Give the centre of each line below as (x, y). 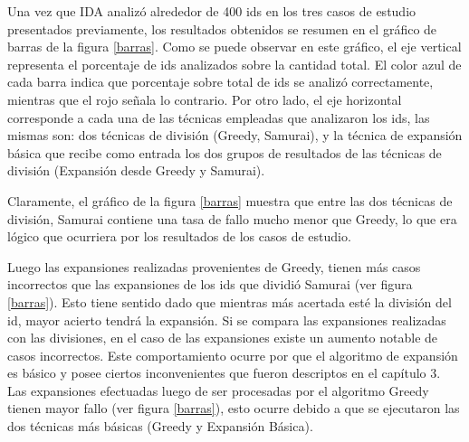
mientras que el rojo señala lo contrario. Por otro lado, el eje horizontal (205, 99)
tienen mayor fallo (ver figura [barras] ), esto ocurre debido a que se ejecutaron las (234, 408)
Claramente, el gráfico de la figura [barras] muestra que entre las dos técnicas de (230, 200)
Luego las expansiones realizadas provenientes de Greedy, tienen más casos (214, 266)
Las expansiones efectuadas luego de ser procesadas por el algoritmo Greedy (218, 390)
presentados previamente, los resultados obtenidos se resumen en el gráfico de (222, 28)
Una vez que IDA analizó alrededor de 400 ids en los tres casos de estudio (212, 11)
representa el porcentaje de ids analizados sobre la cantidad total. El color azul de (234, 64)
